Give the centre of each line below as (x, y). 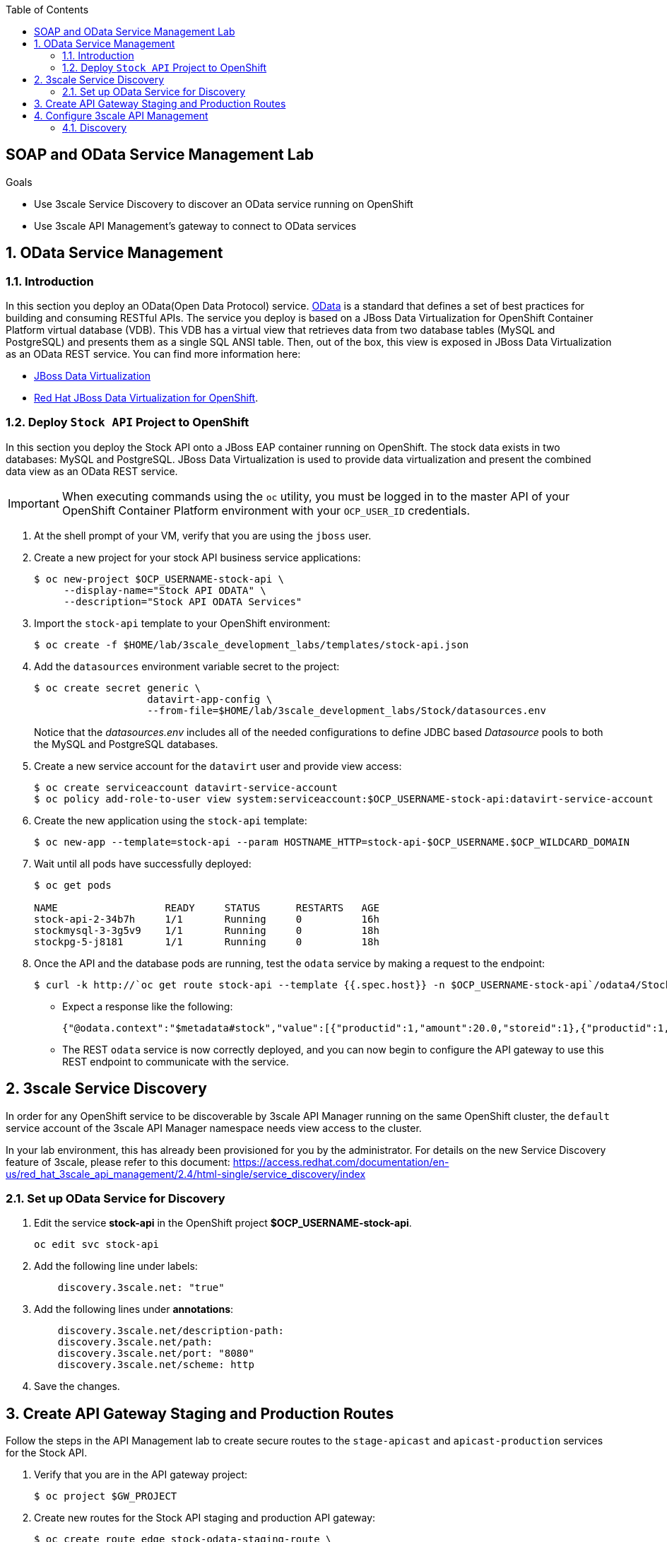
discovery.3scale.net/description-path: (171, 1331)
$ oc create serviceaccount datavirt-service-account (186, 787)
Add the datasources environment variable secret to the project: (187, 666)
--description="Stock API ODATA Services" (183, 601)
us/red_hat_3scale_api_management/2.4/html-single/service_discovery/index (186, 1174)
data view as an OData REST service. (92, 471)
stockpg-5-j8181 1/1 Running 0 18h (207, 941)
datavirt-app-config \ (210, 699)
